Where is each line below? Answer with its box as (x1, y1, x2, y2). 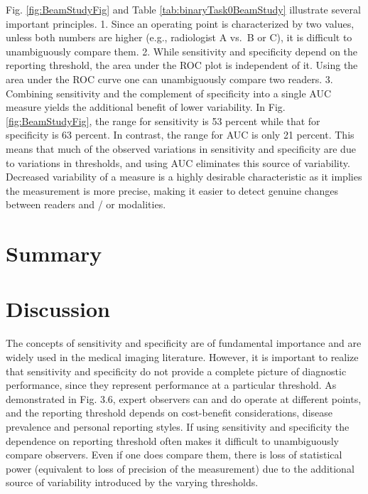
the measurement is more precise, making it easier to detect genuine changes (6, 183, 338, 198)
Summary (6, 239, 102, 268)
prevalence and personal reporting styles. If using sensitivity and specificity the (6, 419, 350, 434)
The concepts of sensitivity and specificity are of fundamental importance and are (6, 335, 362, 350)
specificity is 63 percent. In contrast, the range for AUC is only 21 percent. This (6, 127, 355, 142)
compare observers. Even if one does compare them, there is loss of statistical (6, 447, 342, 462)
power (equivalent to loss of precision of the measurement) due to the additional (6, 461, 355, 476)
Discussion (6, 294, 110, 323)
